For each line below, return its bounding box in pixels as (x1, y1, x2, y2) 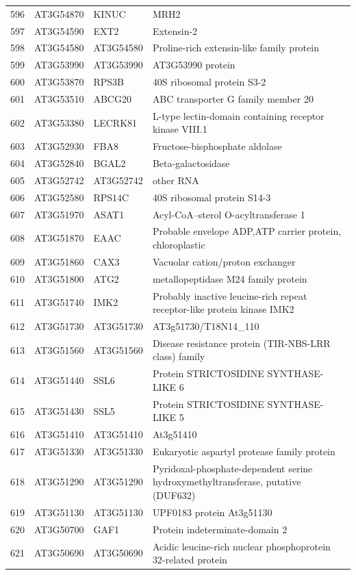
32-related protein (152, 552, 227, 567)
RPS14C (93, 190, 129, 204)
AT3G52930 (34, 139, 84, 153)
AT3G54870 (34, 6, 84, 21)
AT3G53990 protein (152, 57, 236, 72)
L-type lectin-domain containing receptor (152, 108, 325, 123)
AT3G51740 (34, 295, 84, 309)
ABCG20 (93, 91, 131, 105)
